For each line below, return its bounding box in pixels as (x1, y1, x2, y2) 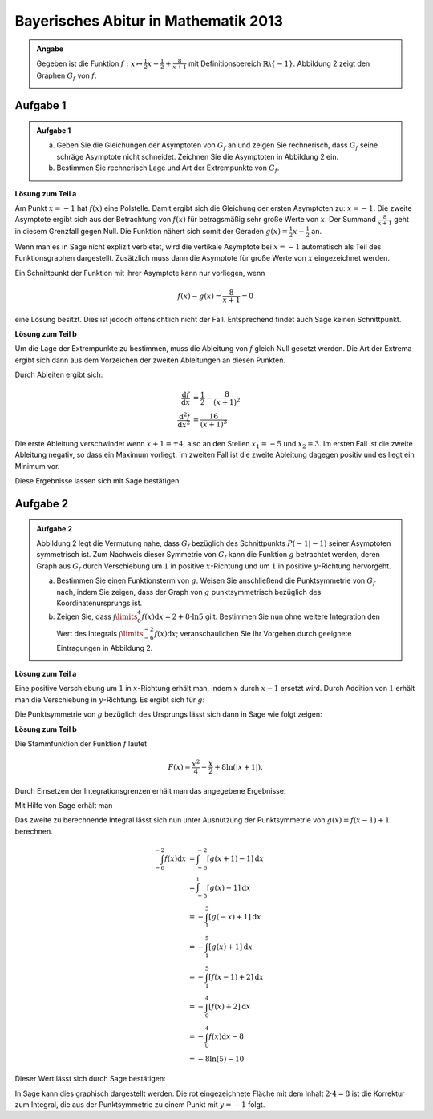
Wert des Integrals (56, 628, 118, 638)
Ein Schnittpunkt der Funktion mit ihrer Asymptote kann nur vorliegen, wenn (14, 268, 265, 277)
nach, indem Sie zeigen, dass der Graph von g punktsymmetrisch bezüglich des (56, 587, 322, 596)
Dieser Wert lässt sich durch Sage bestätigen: (14, 1074, 166, 1084)
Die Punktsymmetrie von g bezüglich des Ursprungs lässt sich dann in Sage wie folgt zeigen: (14, 709, 322, 719)
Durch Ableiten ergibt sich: (14, 370, 103, 380)
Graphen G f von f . (36, 71, 97, 82)
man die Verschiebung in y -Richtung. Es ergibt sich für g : (14, 694, 205, 705)
